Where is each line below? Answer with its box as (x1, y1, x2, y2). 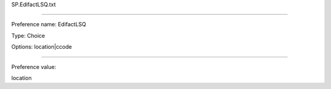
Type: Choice (11, 32, 45, 39)
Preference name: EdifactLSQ (11, 21, 86, 28)
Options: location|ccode (11, 43, 72, 51)
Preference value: (11, 63, 56, 70)
